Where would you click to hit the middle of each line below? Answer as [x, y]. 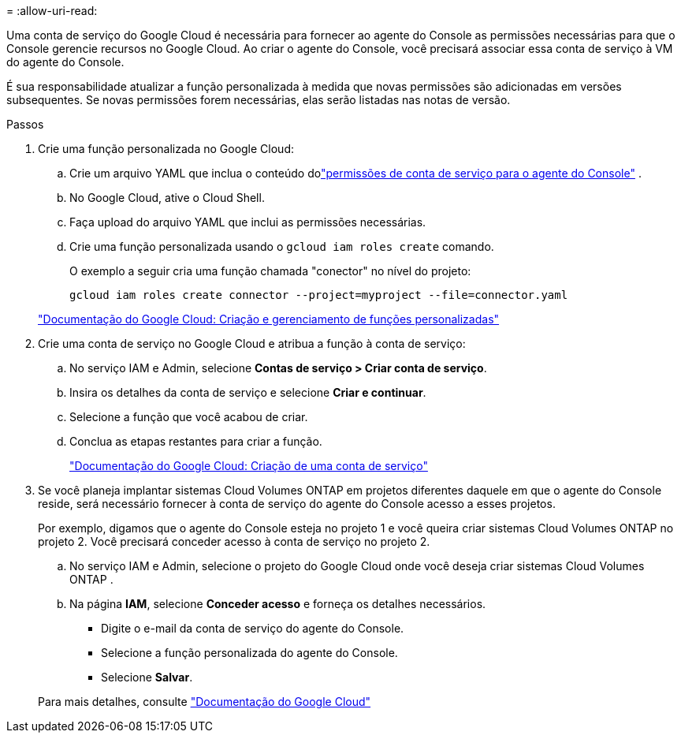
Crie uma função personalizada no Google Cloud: [166, 149]
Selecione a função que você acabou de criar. [189, 417]
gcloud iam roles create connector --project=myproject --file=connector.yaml [319, 295]
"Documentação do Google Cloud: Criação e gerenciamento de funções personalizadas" [269, 319]
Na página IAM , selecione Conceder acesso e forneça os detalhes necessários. [278, 604]
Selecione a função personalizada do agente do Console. [249, 653]
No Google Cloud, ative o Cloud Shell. [167, 198]
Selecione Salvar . [147, 677]
